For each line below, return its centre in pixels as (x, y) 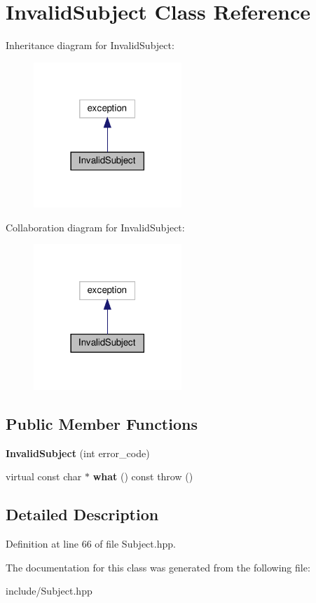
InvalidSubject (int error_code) (78, 453)
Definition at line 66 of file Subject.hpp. (91, 543)
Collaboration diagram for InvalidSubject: (95, 227)
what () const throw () (143, 476)
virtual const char (44, 476)
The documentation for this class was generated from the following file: (158, 567)
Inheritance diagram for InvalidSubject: (90, 45)
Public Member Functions (102, 423)
